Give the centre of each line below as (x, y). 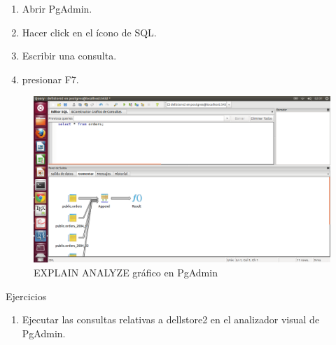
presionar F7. (50, 79)
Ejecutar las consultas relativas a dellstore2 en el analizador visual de (171, 319)
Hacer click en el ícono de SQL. (89, 32)
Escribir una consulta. (69, 56)
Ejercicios (26, 296)
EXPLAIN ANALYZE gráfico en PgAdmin (126, 273)
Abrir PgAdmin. (57, 8)
